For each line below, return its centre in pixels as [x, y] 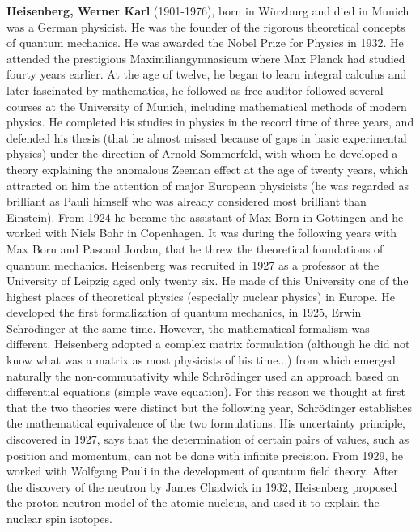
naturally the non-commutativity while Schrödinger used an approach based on [203, 375]
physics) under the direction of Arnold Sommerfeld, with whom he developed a [202, 153]
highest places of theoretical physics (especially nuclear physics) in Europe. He [201, 296]
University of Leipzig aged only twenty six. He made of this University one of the [208, 281]
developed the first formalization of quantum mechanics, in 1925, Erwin [184, 312]
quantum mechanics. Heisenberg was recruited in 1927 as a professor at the [193, 264]
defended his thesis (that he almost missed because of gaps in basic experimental [207, 137]
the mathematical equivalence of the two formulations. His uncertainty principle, [206, 423]
